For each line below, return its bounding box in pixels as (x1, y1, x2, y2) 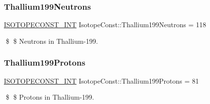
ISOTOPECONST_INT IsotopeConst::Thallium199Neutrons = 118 (4, 19, 207, 30)
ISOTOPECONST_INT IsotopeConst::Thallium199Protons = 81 (4, 75, 199, 86)
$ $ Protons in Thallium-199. (5, 92, 94, 102)
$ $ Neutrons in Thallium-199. (5, 35, 98, 46)
